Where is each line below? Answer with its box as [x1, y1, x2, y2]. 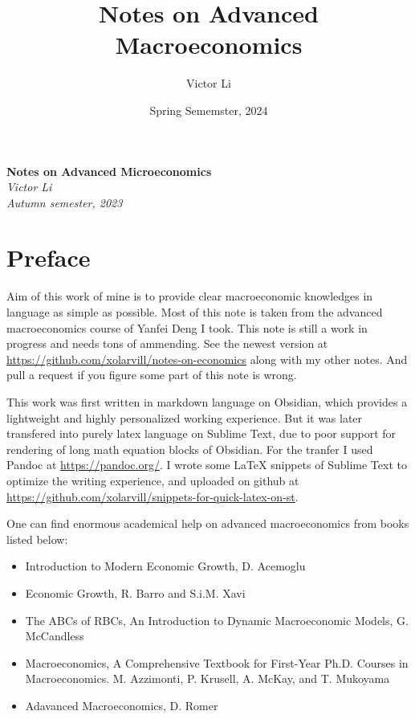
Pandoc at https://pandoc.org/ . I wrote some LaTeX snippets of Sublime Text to [6, 456, 407, 473]
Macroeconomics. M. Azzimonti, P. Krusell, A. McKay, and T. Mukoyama [25, 670, 390, 687]
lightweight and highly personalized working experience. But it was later [6, 409, 363, 426]
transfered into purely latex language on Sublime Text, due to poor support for [6, 425, 397, 442]
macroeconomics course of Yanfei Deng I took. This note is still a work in [6, 319, 368, 336]
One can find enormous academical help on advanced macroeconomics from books [6, 515, 409, 532]
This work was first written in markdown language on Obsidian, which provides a [6, 393, 408, 410]
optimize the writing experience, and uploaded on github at [6, 472, 299, 488]
